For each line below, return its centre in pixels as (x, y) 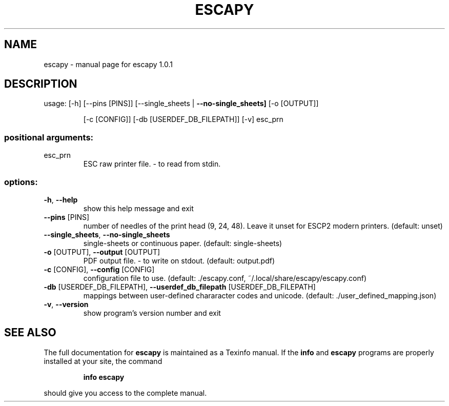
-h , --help (61, 199)
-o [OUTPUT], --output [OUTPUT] (102, 252)
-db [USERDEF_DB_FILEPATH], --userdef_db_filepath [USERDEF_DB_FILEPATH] (180, 287)
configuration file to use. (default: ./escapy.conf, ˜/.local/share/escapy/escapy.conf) (225, 278)
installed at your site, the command (103, 361)
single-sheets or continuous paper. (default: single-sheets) (183, 243)
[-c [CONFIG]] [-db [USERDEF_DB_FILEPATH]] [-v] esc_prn (183, 119)
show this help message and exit (138, 208)
